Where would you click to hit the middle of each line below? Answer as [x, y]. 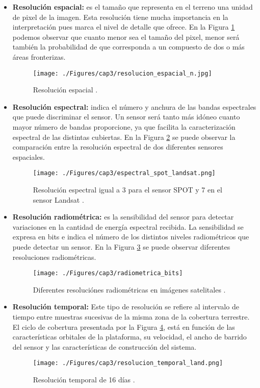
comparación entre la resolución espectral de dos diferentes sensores [118, 147]
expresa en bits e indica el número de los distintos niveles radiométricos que [131, 237]
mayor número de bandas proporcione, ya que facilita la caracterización [124, 127]
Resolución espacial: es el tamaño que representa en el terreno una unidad [133, 7]
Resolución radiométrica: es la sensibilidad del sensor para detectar [123, 217]
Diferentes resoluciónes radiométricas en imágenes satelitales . [129, 289]
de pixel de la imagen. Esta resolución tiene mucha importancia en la [120, 17]
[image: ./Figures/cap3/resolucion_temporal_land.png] [128, 363]
